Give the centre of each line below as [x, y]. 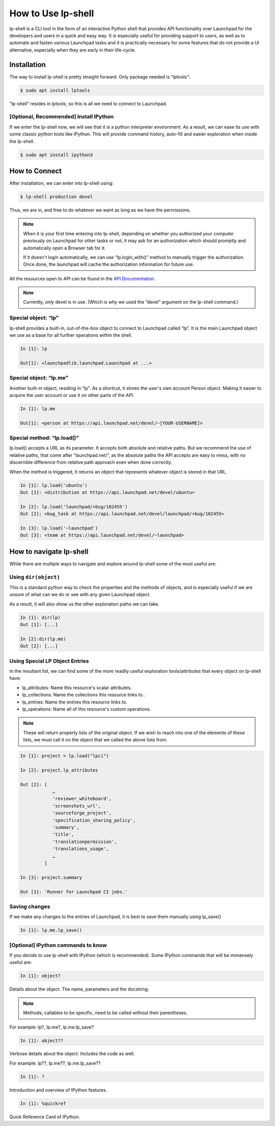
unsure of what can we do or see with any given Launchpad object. [80, 595]
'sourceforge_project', [82, 813]
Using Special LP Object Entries [49, 661]
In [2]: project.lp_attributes [59, 770]
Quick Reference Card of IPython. [45, 1117]
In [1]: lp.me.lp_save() [51, 930]
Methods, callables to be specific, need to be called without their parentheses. [105, 1013]
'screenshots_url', [77, 806]
